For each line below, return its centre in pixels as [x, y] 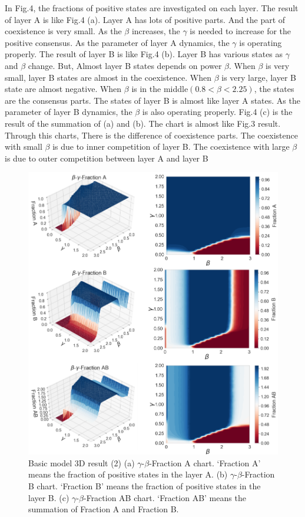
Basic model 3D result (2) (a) [82, 462]
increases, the [156, 31]
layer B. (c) [49, 497]
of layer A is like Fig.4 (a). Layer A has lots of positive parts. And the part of [145, 19]
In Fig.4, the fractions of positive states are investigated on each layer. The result [152, 8]
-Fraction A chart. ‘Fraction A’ [205, 462]
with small [24, 146]
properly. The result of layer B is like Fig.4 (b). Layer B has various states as [144, 54]
